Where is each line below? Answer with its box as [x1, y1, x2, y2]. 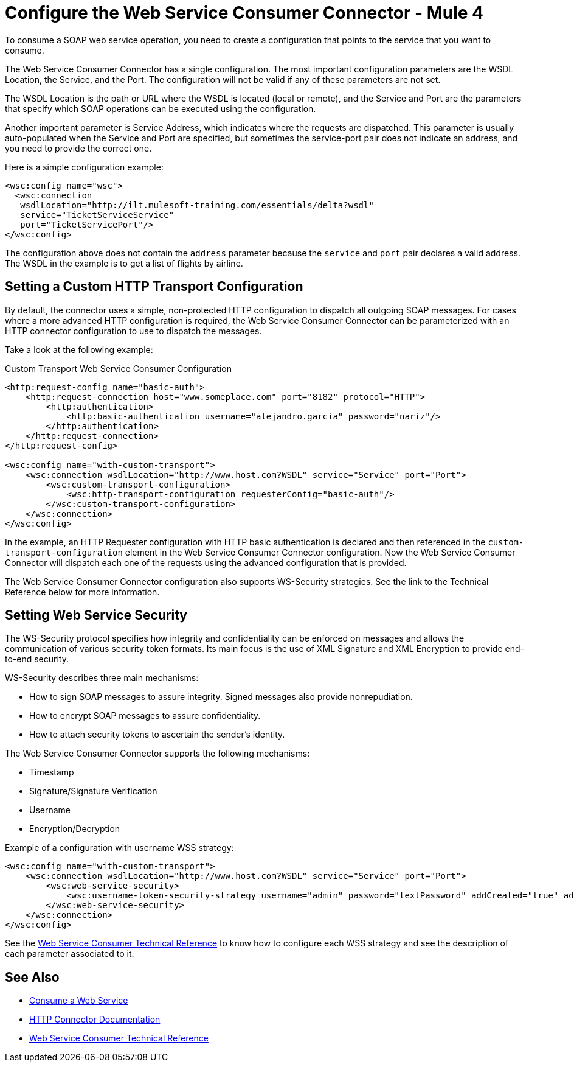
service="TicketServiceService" [20, 209, 175, 220]
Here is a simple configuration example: [5, 161, 164, 172]
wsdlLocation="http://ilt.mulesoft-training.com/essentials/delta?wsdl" [20, 200, 374, 210]
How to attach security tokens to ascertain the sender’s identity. [29, 729, 285, 740]
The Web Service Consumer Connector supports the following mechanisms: [5, 748, 310, 759]
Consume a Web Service [29, 995, 128, 1006]
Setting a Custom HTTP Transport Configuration [5, 279, 303, 295]
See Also [5, 969, 60, 985]
